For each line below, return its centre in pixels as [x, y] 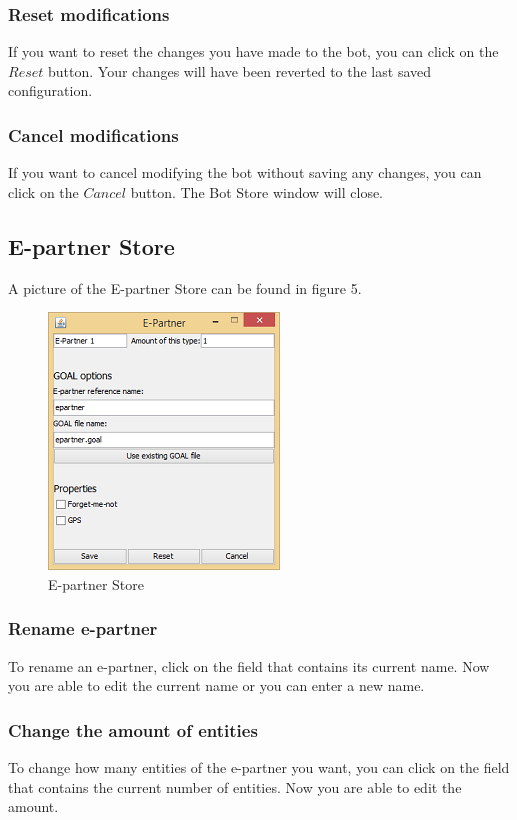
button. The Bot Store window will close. [257, 191]
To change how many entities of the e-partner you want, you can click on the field [259, 767]
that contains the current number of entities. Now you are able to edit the [235, 786]
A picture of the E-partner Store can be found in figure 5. [185, 287]
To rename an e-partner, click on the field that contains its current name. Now [249, 665]
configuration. [50, 90]
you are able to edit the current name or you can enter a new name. [216, 685]
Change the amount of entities [133, 729]
